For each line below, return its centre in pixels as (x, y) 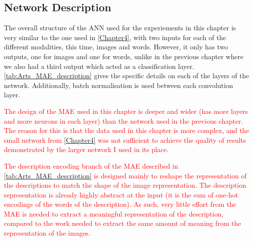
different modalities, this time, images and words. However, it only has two (116, 47)
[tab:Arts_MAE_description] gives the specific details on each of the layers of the (126, 76)
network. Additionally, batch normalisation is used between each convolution (118, 85)
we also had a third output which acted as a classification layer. (99, 66)
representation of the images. (47, 233)
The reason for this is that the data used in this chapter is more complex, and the (126, 130)
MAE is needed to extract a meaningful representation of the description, (114, 213)
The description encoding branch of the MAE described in (91, 165)
